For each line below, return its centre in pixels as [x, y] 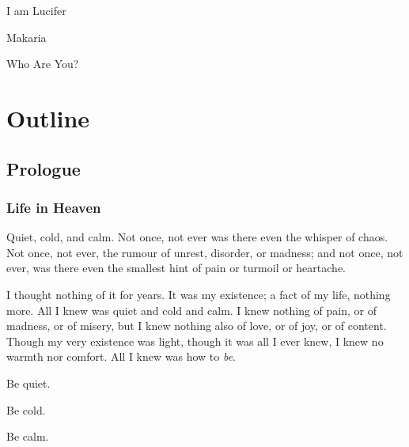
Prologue [44, 168]
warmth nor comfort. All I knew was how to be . [121, 356]
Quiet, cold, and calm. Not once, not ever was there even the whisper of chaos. [197, 237]
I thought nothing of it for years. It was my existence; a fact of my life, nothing [199, 294]
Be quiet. [28, 383]
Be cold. [26, 409]
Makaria [27, 37]
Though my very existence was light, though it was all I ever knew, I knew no [195, 341]
